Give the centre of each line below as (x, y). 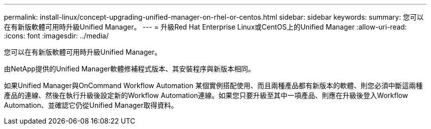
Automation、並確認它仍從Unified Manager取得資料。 (91, 105)
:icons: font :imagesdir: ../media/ (56, 36)
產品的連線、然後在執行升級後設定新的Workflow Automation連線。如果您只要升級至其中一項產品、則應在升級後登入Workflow (206, 95)
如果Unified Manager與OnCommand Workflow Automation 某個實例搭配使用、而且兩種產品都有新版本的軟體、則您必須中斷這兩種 (213, 85)
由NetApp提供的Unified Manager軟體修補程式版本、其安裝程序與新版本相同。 (130, 69)
